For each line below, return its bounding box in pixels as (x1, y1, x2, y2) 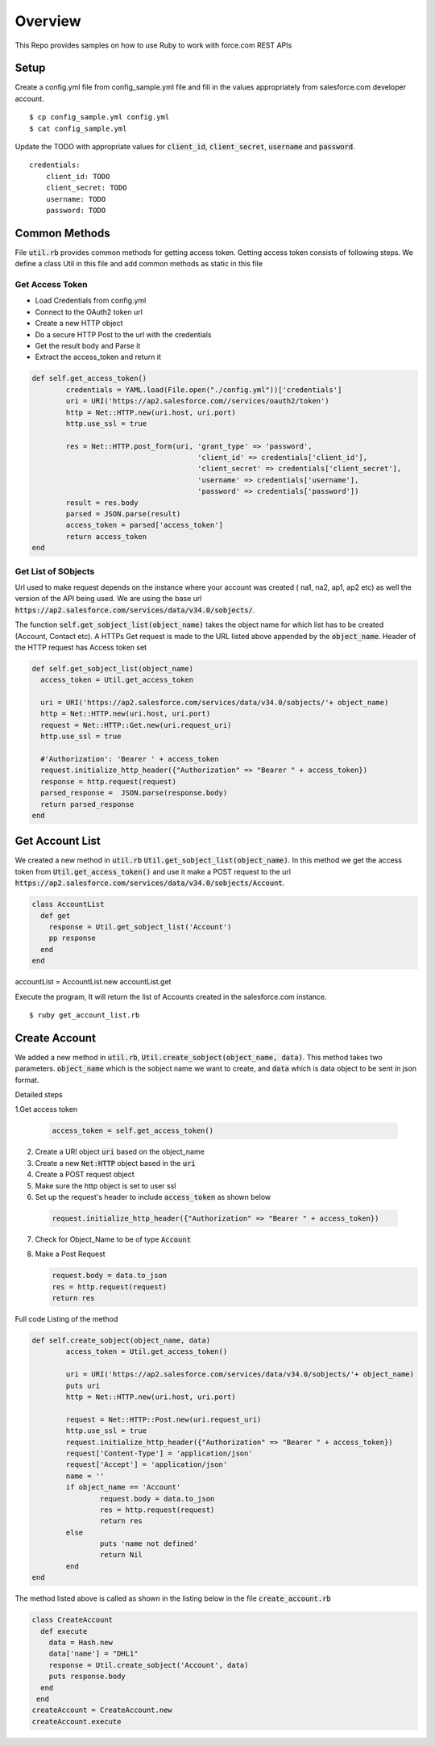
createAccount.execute (31, 1717, 122, 1726)
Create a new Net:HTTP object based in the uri (35, 1158, 197, 1167)
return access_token (65, 532, 147, 541)
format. (14, 1075, 39, 1084)
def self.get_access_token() (31, 374, 147, 383)
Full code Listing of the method (14, 1314, 118, 1324)
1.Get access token (14, 1105, 78, 1114)
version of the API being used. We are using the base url (14, 594, 202, 604)
